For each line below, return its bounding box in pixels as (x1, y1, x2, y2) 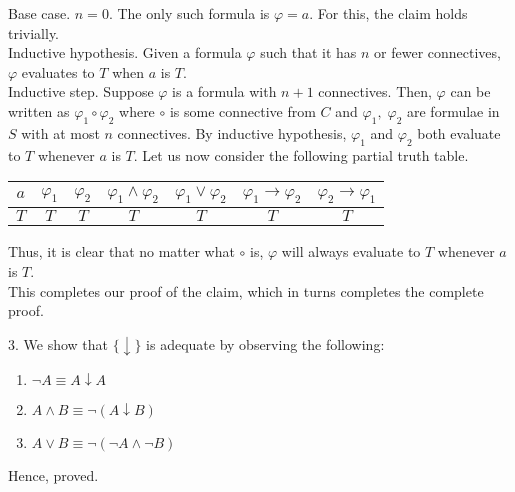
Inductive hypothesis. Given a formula (8, 42, 242, 63)
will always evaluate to (281, 241, 421, 262)
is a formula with (172, 81, 277, 102)
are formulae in (407, 100, 500, 121)
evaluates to (21, 61, 95, 82)
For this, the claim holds (317, 3, 468, 23)
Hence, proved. (8, 465, 99, 486)
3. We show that (8, 333, 109, 354)
